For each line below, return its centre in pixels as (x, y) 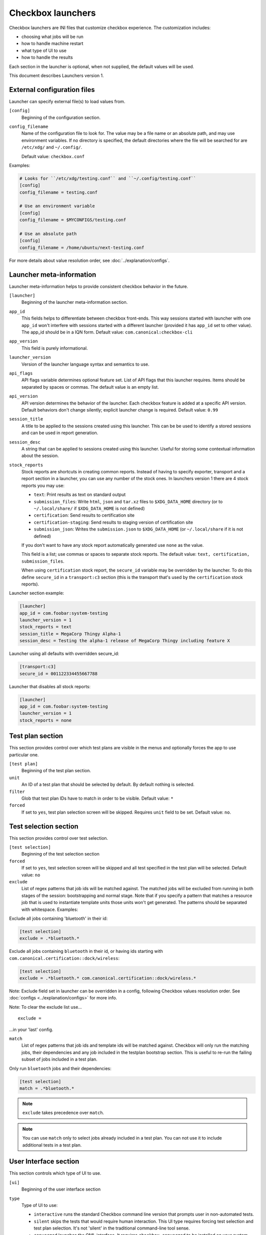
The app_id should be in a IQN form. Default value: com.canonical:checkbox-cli (107, 332)
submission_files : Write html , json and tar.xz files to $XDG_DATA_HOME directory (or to (128, 501)
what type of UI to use (44, 50)
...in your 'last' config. (31, 1029)
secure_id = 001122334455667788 (59, 674)
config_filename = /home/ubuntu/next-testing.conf (82, 247)
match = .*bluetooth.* (47, 1088)
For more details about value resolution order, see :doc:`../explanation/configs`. (89, 260)
